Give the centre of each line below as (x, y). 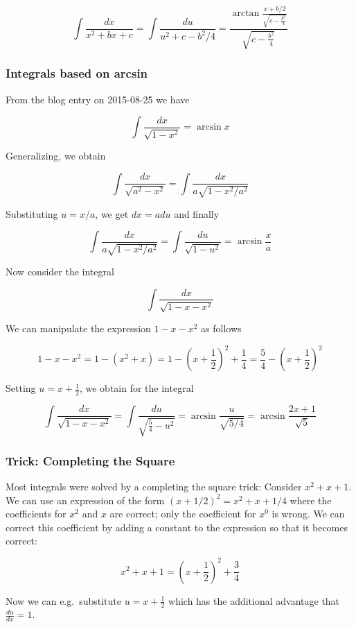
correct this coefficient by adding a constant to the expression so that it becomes (177, 527)
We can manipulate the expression (78, 328)
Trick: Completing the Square (90, 460)
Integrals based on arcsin (77, 73)
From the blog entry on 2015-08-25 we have (98, 99)
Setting (21, 388)
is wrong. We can (308, 514)
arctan (246, 14)
